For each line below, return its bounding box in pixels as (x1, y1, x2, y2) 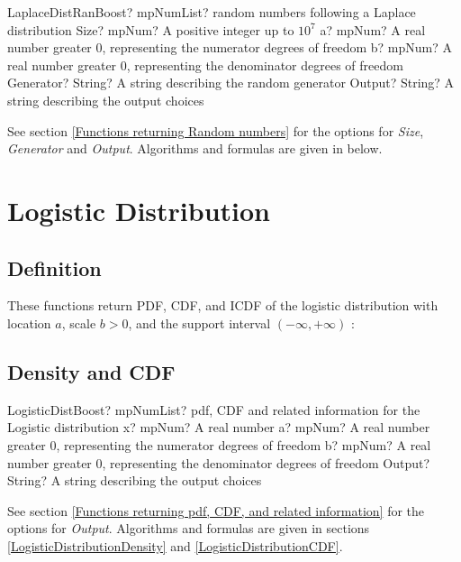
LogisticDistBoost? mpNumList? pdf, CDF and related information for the (7, 400, 420, 419)
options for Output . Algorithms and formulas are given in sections (7, 519, 370, 538)
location (7, 313, 51, 332)
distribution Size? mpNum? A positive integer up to (7, 20, 294, 39)
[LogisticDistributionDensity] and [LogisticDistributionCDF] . (7, 536, 343, 555)
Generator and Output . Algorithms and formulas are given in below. (7, 139, 383, 158)
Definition (7, 253, 102, 281)
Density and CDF (7, 357, 176, 385)
